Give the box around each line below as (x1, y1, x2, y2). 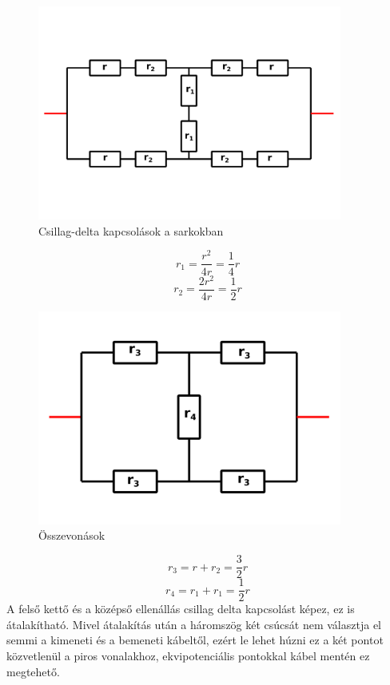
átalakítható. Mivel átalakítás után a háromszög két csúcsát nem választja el (6, 616, 381, 632)
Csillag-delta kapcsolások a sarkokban (38, 222, 224, 239)
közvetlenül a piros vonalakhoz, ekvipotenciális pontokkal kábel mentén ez (6, 647, 370, 663)
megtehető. (6, 663, 60, 679)
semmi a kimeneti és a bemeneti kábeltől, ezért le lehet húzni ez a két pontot (6, 632, 384, 648)
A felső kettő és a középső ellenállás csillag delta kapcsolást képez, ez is (6, 600, 355, 617)
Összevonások (38, 527, 105, 544)
